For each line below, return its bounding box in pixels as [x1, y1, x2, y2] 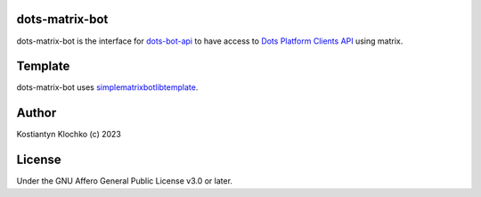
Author [16, 105, 57, 120]
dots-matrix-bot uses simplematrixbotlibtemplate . [16, 82, 199, 93]
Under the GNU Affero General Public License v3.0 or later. [16, 176, 233, 186]
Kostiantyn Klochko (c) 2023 [16, 129, 122, 140]
